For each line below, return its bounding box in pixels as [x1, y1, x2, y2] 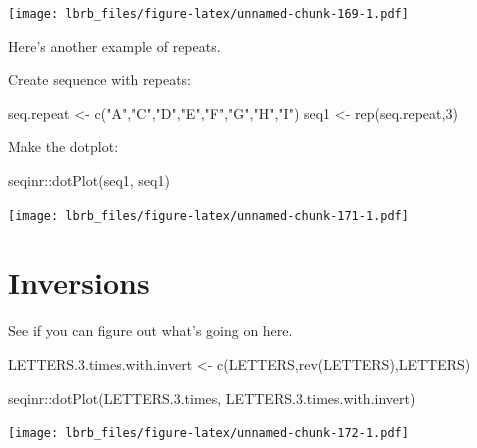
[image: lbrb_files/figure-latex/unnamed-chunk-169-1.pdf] [8, 7, 409, 21]
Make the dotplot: [8, 136, 119, 157]
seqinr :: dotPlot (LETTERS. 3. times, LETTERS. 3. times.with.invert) [8, 387, 416, 408]
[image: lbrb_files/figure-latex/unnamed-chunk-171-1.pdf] [8, 208, 409, 223]
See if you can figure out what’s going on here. [8, 320, 293, 341]
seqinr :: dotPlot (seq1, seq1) [8, 170, 170, 191]
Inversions [8, 262, 150, 303]
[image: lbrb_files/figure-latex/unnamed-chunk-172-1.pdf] [8, 426, 409, 441]
